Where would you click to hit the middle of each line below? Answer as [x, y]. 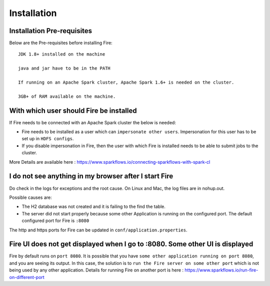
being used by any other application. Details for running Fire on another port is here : [96, 270]
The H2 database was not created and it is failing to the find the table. [94, 207]
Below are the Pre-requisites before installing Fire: [61, 43]
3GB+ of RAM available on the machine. [67, 96]
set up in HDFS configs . [48, 139]
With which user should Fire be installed [73, 110]
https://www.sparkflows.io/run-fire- [221, 270]
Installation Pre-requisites [51, 31]
